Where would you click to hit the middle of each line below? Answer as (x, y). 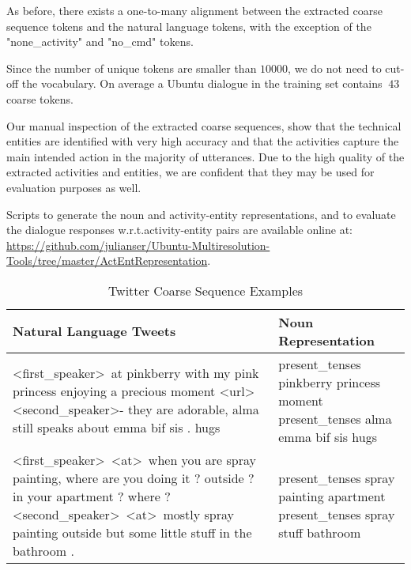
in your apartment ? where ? (92, 496)
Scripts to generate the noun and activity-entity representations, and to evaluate (201, 214)
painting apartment (332, 496)
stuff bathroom (320, 532)
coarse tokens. (40, 98)
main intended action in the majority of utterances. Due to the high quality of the (205, 156)
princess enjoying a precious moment (114, 391)
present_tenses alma (335, 418)
